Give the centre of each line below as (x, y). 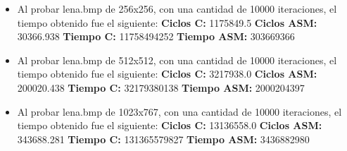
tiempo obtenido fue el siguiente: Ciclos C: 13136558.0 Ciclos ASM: (170, 125)
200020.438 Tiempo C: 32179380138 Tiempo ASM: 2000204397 (161, 87)
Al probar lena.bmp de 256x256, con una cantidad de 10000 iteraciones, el (177, 8)
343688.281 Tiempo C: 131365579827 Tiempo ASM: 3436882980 (163, 139)
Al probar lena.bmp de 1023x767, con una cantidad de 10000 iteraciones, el (179, 111)
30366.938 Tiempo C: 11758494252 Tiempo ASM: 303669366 (156, 36)
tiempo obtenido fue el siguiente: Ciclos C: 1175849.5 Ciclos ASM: (167, 22)
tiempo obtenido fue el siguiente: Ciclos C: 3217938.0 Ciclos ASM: (167, 74)
